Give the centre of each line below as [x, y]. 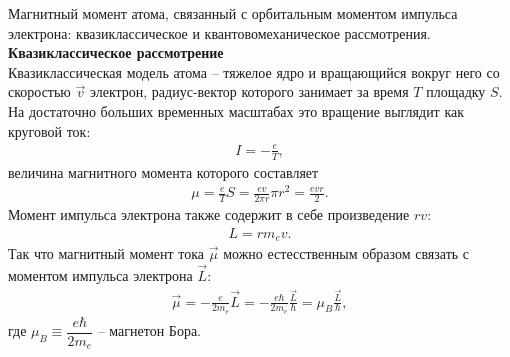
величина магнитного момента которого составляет [163, 171]
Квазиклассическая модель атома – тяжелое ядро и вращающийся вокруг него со [254, 71]
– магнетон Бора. [149, 330]
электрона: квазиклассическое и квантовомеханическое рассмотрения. [219, 32]
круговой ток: [49, 130]
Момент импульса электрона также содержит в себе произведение [209, 214]
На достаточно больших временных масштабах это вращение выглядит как [236, 110]
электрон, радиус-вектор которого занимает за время [249, 91]
